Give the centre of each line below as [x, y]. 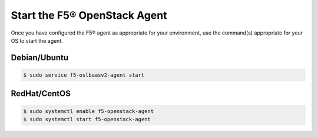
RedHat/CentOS [41, 94]
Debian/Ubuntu [40, 58]
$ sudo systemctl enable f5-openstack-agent [89, 111]
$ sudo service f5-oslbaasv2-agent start [84, 75]
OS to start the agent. [37, 40]
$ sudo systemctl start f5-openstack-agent [87, 119]
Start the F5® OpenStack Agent [89, 15]
